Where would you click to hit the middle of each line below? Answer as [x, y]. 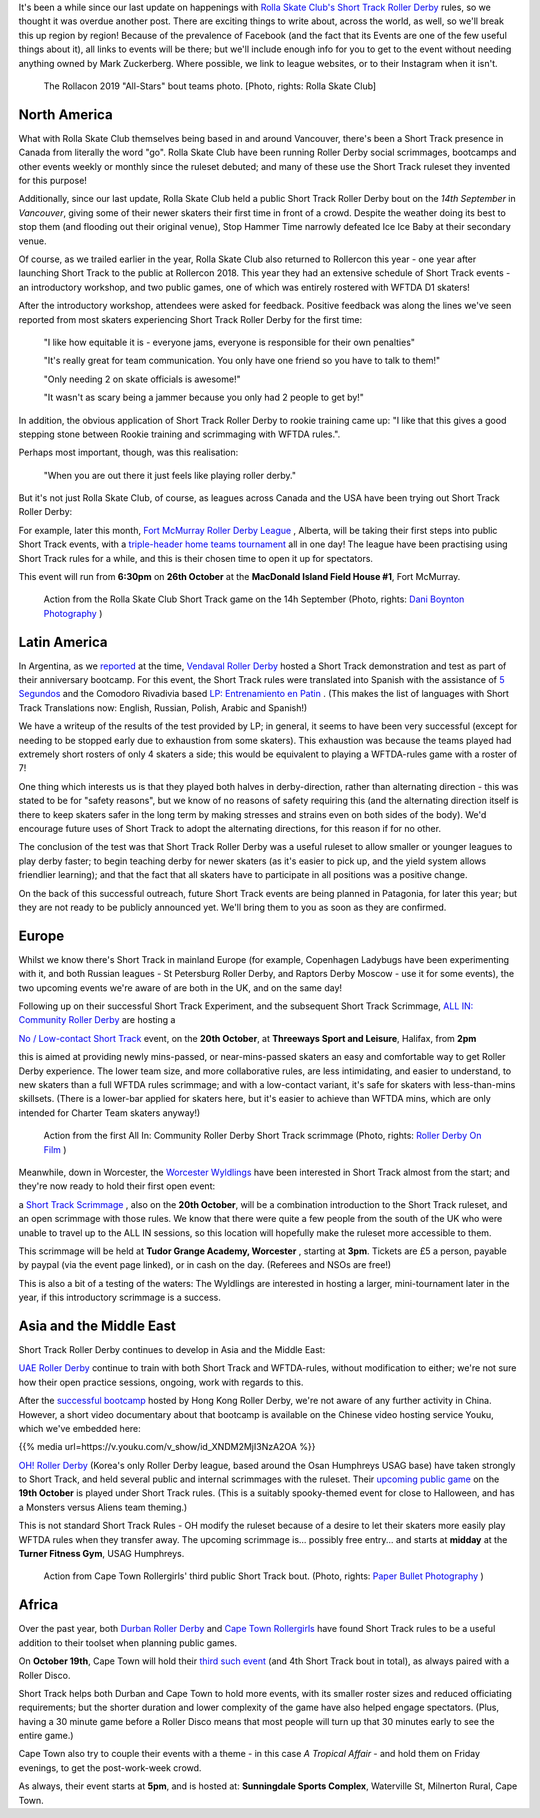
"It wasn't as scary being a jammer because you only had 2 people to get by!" [204, 397]
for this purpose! [52, 181]
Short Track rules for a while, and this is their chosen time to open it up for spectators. [196, 558]
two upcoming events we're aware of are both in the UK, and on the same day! [180, 987]
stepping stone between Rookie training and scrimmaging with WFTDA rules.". [179, 434]
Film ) [55, 1149]
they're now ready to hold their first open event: [116, 1186]
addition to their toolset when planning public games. [128, 1642]
